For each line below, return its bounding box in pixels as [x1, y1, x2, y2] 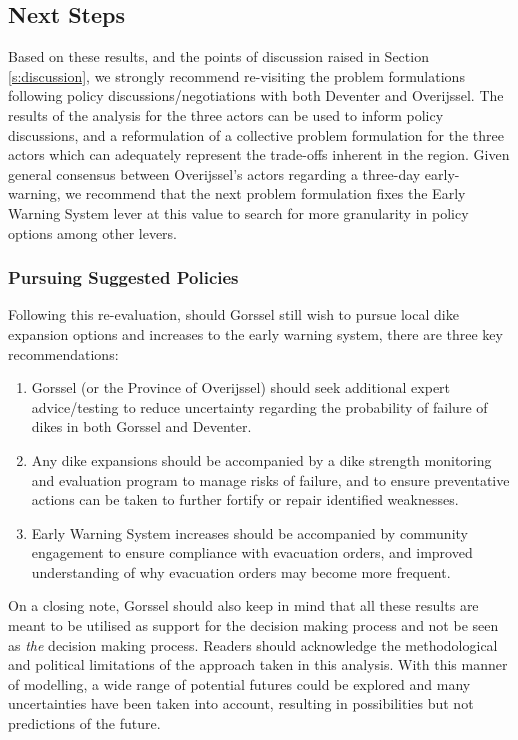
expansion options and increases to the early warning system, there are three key [8, 323, 503, 344]
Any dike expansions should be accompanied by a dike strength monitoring [31, 449, 492, 470]
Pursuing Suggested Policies [8, 265, 239, 290]
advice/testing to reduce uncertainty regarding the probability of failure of [31, 396, 488, 417]
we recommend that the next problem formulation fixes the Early [65, 183, 466, 204]
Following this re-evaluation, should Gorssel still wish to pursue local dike [8, 304, 459, 325]
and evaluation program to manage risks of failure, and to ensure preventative [31, 469, 510, 490]
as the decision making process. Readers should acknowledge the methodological [8, 634, 498, 655]
